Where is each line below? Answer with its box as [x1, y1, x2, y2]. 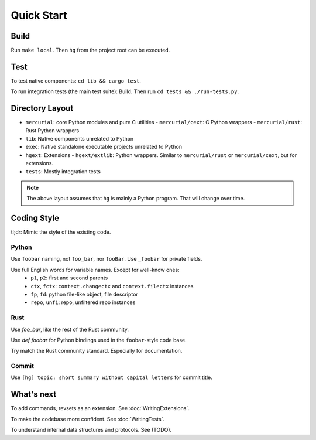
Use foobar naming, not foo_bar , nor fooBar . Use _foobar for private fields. [11, 255, 202, 262]
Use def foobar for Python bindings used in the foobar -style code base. [11, 336, 187, 343]
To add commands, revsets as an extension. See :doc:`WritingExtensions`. [11, 405, 190, 412]
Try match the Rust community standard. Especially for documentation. [11, 347, 183, 354]
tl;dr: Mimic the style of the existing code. [11, 228, 111, 236]
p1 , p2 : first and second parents [30, 274, 108, 281]
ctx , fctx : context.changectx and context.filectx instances [30, 282, 194, 289]
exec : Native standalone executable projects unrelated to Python [25, 144, 183, 151]
